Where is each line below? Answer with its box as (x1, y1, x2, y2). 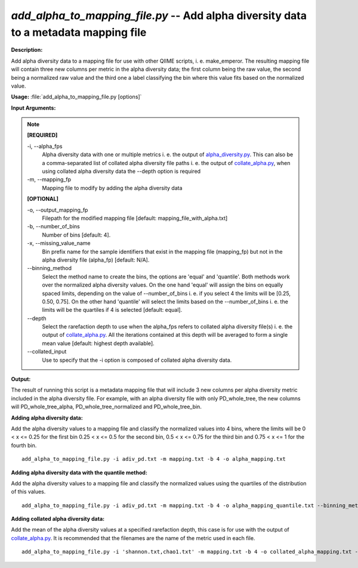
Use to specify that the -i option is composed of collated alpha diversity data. (42, 356, 232, 364)
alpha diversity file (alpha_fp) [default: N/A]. (42, 256, 150, 263)
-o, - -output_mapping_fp (27, 206, 88, 213)
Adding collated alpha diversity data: (11, 516, 104, 523)
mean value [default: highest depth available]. (42, 340, 155, 347)
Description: (11, 46, 43, 54)
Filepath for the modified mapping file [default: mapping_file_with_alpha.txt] (42, 215, 228, 222)
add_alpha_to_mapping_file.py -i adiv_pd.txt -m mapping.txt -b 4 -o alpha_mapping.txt (21, 456, 286, 463)
